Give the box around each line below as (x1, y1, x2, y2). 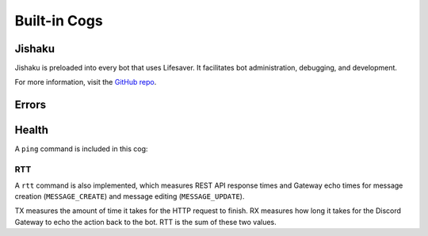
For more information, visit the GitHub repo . (14, 78, 157, 87)
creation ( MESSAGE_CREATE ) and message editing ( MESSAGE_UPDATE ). (14, 191, 245, 201)
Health (14, 124, 49, 137)
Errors (14, 98, 47, 112)
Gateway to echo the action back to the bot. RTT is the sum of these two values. (14, 217, 277, 226)
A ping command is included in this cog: (14, 144, 148, 154)
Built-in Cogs (14, 12, 103, 29)
